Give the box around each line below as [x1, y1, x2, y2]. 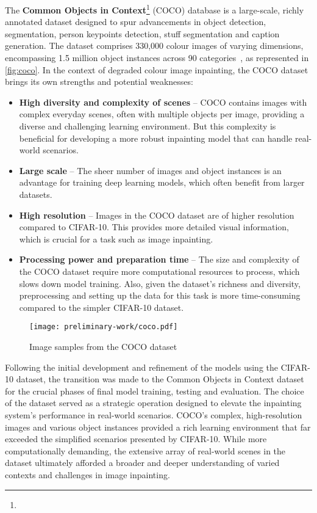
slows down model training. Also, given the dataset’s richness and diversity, [19, 277, 301, 289]
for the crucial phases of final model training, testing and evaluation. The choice [5, 384, 304, 397]
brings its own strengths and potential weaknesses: [5, 75, 193, 88]
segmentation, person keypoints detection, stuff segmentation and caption [5, 27, 280, 40]
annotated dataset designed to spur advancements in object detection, [5, 15, 266, 28]
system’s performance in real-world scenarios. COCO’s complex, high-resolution [5, 408, 302, 421]
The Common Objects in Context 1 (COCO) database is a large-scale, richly [5, 2, 304, 16]
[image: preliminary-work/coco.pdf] [29, 322, 178, 332]
